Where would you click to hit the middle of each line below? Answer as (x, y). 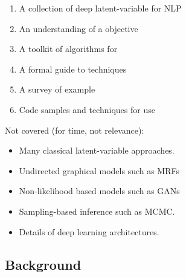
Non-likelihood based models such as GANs (99, 191)
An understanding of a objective (79, 28)
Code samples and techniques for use (87, 109)
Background (43, 264)
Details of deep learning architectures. (89, 231)
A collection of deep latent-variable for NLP (100, 8)
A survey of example (57, 89)
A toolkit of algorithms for (68, 49)
